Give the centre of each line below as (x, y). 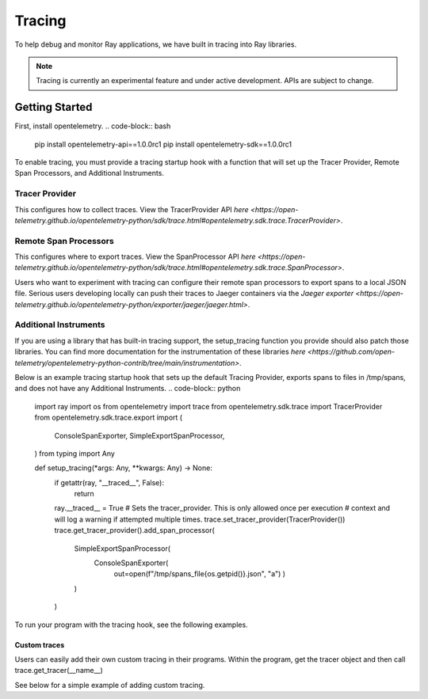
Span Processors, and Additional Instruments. (89, 173)
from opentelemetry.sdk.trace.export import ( (108, 418)
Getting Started (53, 107)
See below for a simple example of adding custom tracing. (110, 685)
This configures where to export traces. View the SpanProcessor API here (135, 256)
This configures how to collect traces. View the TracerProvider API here (132, 209)
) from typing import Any (75, 453)
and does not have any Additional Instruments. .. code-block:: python (128, 389)
